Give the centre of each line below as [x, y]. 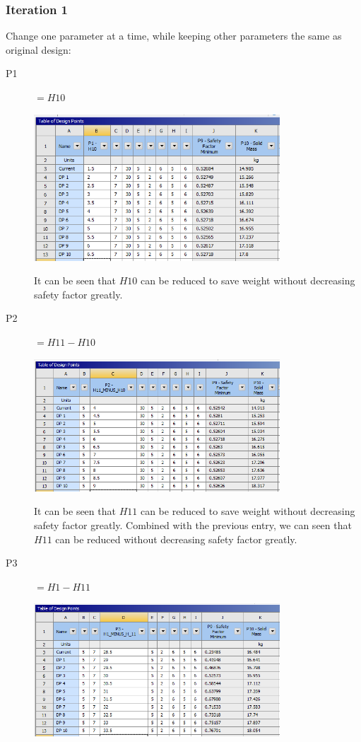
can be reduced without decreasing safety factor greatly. [176, 539]
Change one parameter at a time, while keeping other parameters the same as [174, 36]
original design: [39, 49]
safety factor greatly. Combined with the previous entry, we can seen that [193, 524]
